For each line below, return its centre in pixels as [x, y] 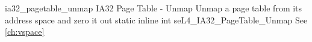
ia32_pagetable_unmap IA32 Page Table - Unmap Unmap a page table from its [154, 8]
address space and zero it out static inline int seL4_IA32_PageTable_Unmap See [156, 19]
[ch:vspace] [25, 31]
